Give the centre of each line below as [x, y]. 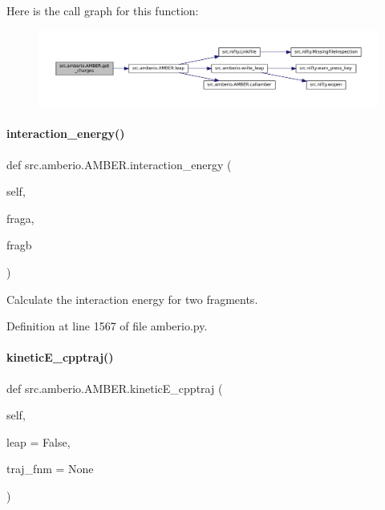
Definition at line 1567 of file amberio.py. [107, 326]
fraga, [20, 218]
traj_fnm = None [50, 469]
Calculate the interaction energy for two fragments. [132, 299]
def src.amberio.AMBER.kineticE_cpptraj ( [115, 388]
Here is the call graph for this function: [103, 10]
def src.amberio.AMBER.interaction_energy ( [119, 164]
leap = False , [38, 441]
